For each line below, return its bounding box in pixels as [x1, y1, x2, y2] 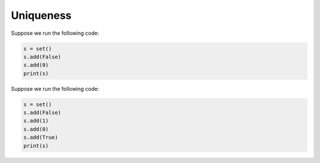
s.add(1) [23, 118, 49, 124]
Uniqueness [11, 9, 72, 22]
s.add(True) [23, 134, 59, 141]
